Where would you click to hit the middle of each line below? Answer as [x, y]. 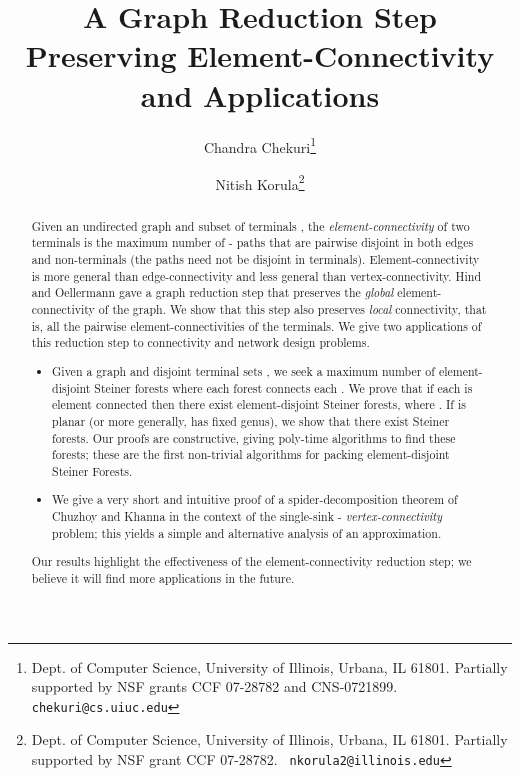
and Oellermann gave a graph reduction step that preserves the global [212, 292]
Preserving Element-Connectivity [260, 55]
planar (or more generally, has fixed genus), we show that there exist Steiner [251, 420]
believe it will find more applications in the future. [163, 577]
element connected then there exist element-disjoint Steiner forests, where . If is [259, 404]
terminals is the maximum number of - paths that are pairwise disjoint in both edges [252, 242]
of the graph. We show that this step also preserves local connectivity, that [292, 309]
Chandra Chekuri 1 [260, 145]
